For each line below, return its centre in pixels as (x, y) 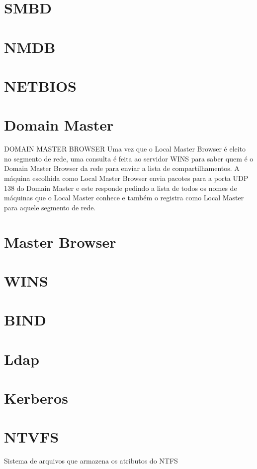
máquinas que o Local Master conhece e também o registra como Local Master (124, 198)
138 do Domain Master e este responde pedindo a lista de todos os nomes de (121, 188)
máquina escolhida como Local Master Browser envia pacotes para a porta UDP (126, 178)
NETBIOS (40, 85)
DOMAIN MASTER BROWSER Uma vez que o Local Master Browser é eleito (125, 149)
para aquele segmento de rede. (50, 207)
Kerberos (36, 398)
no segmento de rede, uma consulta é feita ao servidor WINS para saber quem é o (129, 158)
